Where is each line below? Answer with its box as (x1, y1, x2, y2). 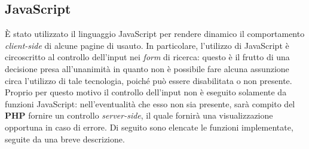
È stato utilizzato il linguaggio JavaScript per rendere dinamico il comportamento (5, 27, 305, 40)
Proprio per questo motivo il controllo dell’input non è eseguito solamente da (5, 86, 287, 98)
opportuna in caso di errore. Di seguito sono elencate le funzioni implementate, (5, 120, 293, 133)
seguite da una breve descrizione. (5, 132, 125, 145)
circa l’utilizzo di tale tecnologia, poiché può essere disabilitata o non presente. (5, 74, 292, 86)
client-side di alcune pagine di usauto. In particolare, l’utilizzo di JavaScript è (5, 39, 289, 51)
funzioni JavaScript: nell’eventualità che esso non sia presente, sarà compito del (5, 97, 295, 110)
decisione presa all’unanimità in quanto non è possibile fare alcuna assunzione (5, 62, 289, 74)
